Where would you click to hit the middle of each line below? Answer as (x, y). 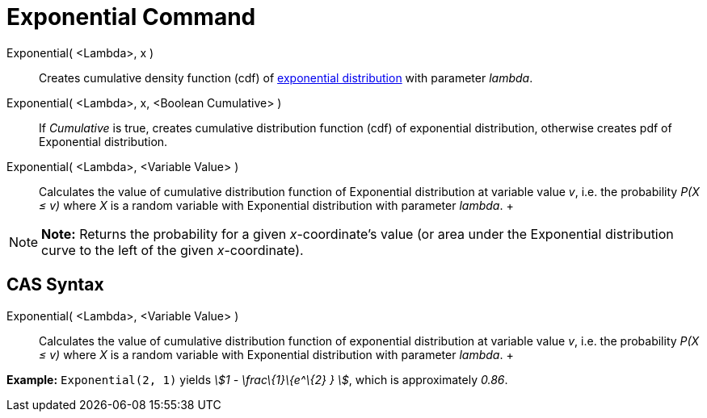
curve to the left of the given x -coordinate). (173, 250)
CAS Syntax (55, 285)
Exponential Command (131, 17)
